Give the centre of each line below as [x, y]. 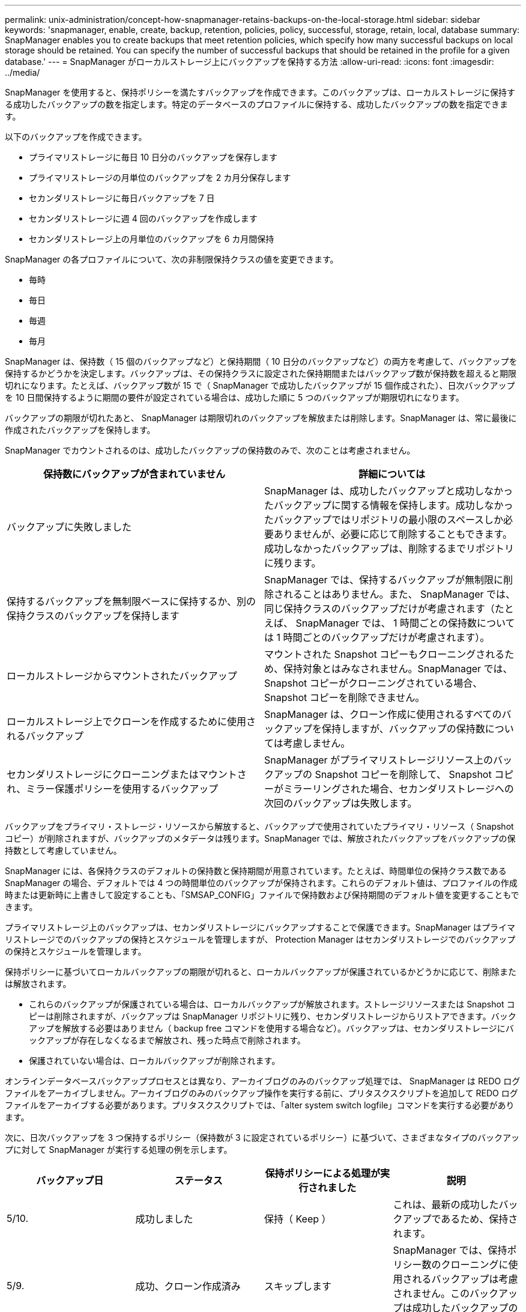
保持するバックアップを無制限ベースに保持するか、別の [131, 601]
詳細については [392, 474]
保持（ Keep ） [298, 1219]
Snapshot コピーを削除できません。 [345, 697]
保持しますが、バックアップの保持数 [404, 729]
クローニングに [475, 1265]
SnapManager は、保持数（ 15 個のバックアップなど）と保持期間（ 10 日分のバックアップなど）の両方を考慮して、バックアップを [261, 361]
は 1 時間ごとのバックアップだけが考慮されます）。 [377, 637]
